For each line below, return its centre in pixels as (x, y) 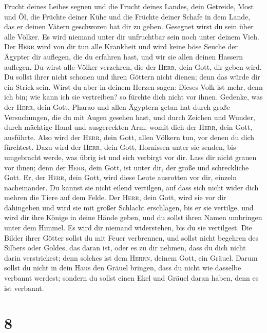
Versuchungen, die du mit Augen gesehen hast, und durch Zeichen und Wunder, (130, 117)
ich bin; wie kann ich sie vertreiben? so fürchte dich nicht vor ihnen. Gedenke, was (133, 97)
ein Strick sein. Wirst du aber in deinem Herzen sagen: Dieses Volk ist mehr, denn (133, 86)
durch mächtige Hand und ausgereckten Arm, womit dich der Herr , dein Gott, (128, 127)
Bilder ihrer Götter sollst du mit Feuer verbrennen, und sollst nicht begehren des (131, 237)
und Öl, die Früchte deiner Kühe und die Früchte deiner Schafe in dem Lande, (127, 16)
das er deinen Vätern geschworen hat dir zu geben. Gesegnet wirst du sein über (129, 26)
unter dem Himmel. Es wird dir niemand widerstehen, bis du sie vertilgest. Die (128, 228)
